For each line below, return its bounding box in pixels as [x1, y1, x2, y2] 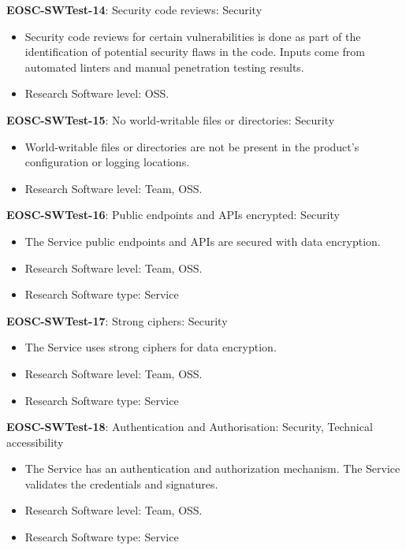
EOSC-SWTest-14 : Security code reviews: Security [6, 2, 263, 17]
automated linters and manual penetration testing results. [24, 58, 304, 75]
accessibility [6, 433, 64, 450]
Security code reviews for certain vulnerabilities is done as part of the [24, 28, 361, 44]
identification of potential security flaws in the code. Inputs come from [24, 43, 365, 60]
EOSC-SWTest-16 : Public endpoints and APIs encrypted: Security [6, 206, 340, 223]
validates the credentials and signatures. [24, 475, 218, 492]
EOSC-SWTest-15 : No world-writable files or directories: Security [6, 111, 335, 128]
